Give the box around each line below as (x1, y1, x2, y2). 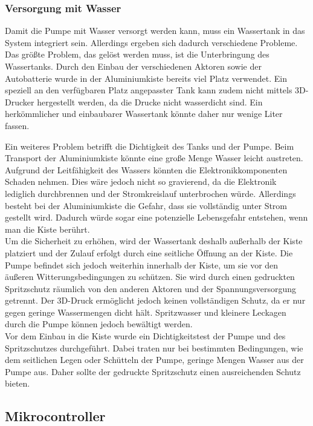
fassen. (5, 119, 30, 131)
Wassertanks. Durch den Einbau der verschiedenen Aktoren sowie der (5, 60, 262, 72)
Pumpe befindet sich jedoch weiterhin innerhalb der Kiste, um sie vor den (5, 258, 279, 271)
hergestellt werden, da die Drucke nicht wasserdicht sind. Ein (37, 95, 263, 108)
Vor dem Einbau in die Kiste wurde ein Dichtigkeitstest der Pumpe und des (5, 330, 286, 342)
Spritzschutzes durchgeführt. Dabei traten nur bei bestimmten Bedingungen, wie (5, 341, 303, 354)
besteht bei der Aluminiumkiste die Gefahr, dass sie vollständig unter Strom (5, 199, 288, 211)
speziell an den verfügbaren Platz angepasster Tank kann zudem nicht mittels (5, 84, 292, 96)
